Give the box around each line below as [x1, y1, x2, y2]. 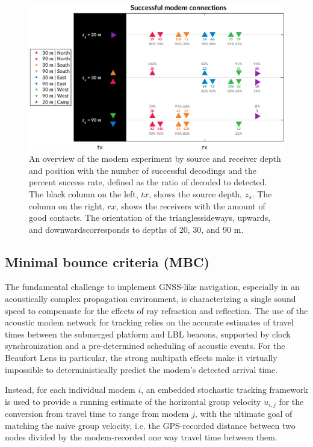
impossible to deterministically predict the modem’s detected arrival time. [5, 363, 278, 375]
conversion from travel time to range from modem [5, 407, 189, 420]
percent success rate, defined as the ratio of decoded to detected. [29, 176, 267, 188]
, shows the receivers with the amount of [116, 199, 265, 212]
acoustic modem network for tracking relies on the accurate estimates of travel [5, 316, 294, 328]
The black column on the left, [29, 187, 138, 200]
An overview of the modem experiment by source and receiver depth [29, 152, 281, 165]
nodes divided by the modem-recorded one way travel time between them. [5, 431, 277, 443]
